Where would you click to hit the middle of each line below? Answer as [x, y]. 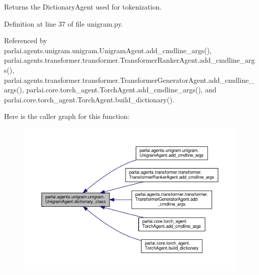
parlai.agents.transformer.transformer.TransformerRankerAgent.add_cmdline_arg [129, 60]
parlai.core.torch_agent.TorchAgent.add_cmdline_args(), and [121, 90]
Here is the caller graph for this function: [67, 116]
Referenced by [26, 40]
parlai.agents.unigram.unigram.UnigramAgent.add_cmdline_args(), [108, 50]
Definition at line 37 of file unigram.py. [63, 23]
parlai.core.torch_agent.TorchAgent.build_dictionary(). [89, 99]
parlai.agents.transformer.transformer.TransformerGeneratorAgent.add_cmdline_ [129, 80]
